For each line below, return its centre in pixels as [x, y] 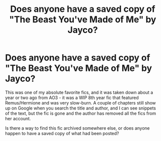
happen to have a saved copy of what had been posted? [62, 133]
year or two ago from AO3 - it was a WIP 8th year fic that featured [72, 98]
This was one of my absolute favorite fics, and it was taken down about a [79, 92]
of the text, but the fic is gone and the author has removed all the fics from [80, 113]
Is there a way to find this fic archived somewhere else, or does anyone [78, 128]
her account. [18, 118]
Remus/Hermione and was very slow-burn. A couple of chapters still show [80, 103]
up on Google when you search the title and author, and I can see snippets [80, 108]
